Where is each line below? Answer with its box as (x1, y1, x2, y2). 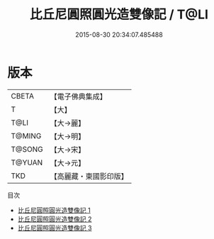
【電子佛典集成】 (50, 91, 108, 101)
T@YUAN (11, 157, 43, 167)
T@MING (11, 130, 42, 140)
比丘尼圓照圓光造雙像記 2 (17, 214, 92, 223)
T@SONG (11, 144, 44, 154)
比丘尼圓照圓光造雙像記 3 (17, 223, 92, 232)
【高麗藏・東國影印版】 (50, 171, 129, 181)
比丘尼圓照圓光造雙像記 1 (17, 206, 91, 214)
